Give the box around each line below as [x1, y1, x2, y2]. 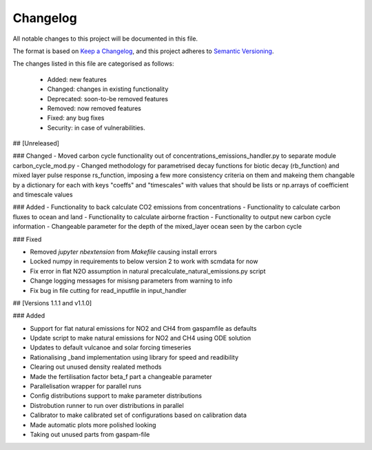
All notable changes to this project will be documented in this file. [12, 34, 198, 43]
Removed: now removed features [47, 104, 141, 112]
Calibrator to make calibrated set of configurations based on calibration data [30, 411, 247, 420]
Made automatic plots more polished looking [30, 420, 156, 429]
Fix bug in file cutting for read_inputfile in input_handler [30, 286, 187, 294]
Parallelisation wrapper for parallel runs [30, 382, 142, 391]
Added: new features [47, 75, 107, 83]
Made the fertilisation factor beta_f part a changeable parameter [30, 372, 213, 380]
